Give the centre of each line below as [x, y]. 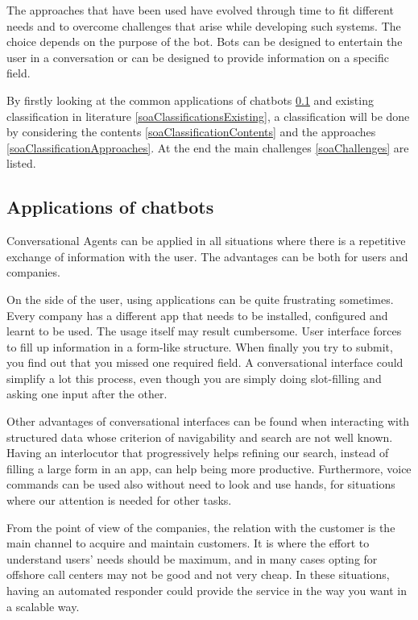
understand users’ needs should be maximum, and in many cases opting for [192, 558]
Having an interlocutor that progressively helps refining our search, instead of [198, 453]
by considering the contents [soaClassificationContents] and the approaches [191, 132]
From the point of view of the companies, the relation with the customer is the [201, 527]
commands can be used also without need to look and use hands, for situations [201, 484]
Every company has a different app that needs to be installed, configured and [197, 315]
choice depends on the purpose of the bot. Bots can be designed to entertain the [205, 42]
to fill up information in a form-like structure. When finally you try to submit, [200, 346]
